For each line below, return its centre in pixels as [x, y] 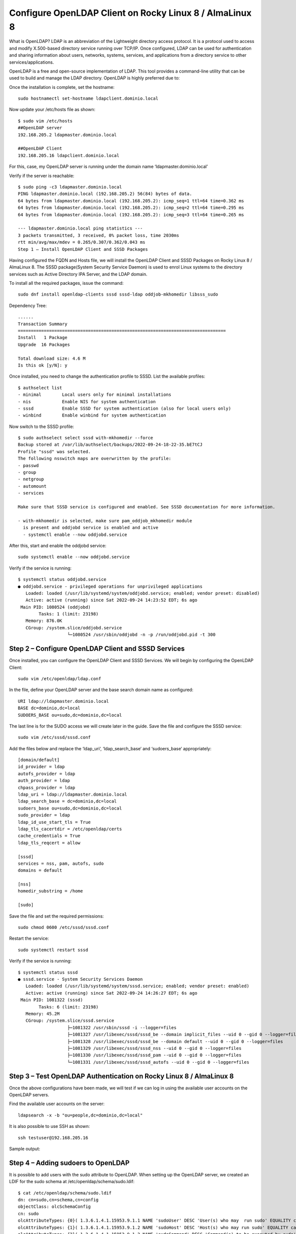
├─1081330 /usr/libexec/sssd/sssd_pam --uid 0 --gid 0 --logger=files [154, 1055]
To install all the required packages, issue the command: [66, 283]
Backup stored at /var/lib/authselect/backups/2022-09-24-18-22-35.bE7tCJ [110, 445]
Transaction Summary [43, 324]
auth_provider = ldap [44, 781]
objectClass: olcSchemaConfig [55, 1207]
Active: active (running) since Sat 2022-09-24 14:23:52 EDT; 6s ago [111, 600]
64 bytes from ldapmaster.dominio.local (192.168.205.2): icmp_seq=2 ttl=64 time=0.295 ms [131, 208]
